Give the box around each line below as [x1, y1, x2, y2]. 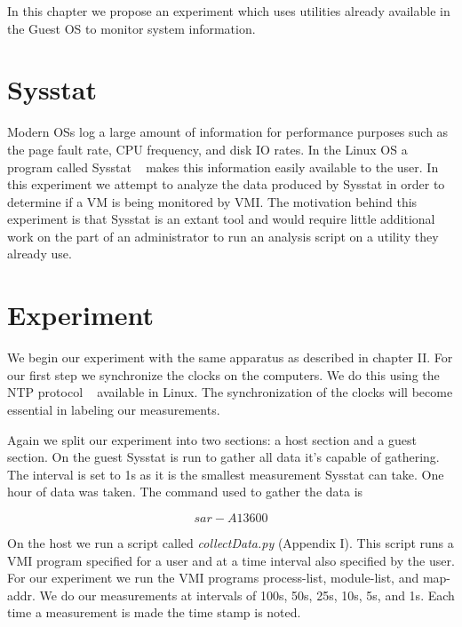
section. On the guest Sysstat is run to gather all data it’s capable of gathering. [7, 448, 440, 466]
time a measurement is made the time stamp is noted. [7, 603, 301, 622]
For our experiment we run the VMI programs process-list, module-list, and [7, 568, 419, 587]
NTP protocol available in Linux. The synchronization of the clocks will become [7, 383, 453, 401]
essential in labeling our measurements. [7, 400, 220, 418]
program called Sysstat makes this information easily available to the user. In [7, 157, 439, 176]
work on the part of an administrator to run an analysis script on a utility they [7, 226, 439, 245]
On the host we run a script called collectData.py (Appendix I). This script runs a [7, 533, 454, 552]
